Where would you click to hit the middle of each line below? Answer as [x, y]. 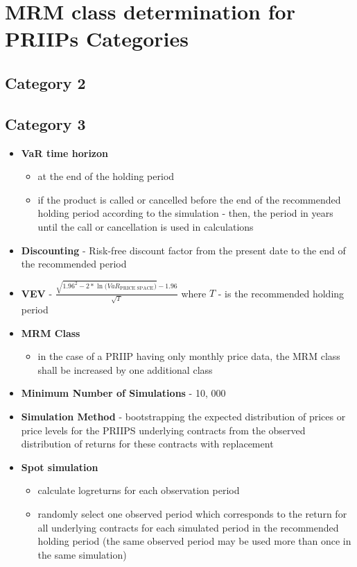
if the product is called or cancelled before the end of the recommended [189, 199]
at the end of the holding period [106, 176]
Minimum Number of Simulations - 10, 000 [123, 393]
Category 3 [45, 123]
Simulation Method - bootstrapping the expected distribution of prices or [183, 417]
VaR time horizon [65, 153]
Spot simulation [60, 467]
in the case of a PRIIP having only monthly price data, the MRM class [189, 356]
